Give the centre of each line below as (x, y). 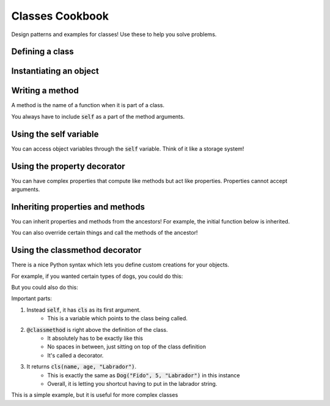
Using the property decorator (68, 166)
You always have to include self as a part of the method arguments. (98, 116)
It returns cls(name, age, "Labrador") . (82, 367)
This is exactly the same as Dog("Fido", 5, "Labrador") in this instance (144, 375)
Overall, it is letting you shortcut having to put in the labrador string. (132, 383)
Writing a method (45, 91)
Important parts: (31, 299)
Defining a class (42, 52)
